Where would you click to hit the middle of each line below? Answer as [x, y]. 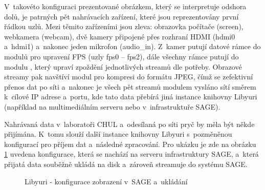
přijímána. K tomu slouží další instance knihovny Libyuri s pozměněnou [118, 134]
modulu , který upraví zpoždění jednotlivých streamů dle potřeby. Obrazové [123, 66]
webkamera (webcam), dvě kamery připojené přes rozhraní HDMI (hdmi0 [120, 36]
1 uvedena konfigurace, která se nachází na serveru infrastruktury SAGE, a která [131, 154]
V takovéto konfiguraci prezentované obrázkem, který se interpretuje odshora [125, 6]
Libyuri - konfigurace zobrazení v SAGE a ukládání [106, 181]
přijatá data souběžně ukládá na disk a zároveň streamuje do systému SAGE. [126, 164]
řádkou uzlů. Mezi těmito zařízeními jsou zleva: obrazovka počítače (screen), [124, 26]
